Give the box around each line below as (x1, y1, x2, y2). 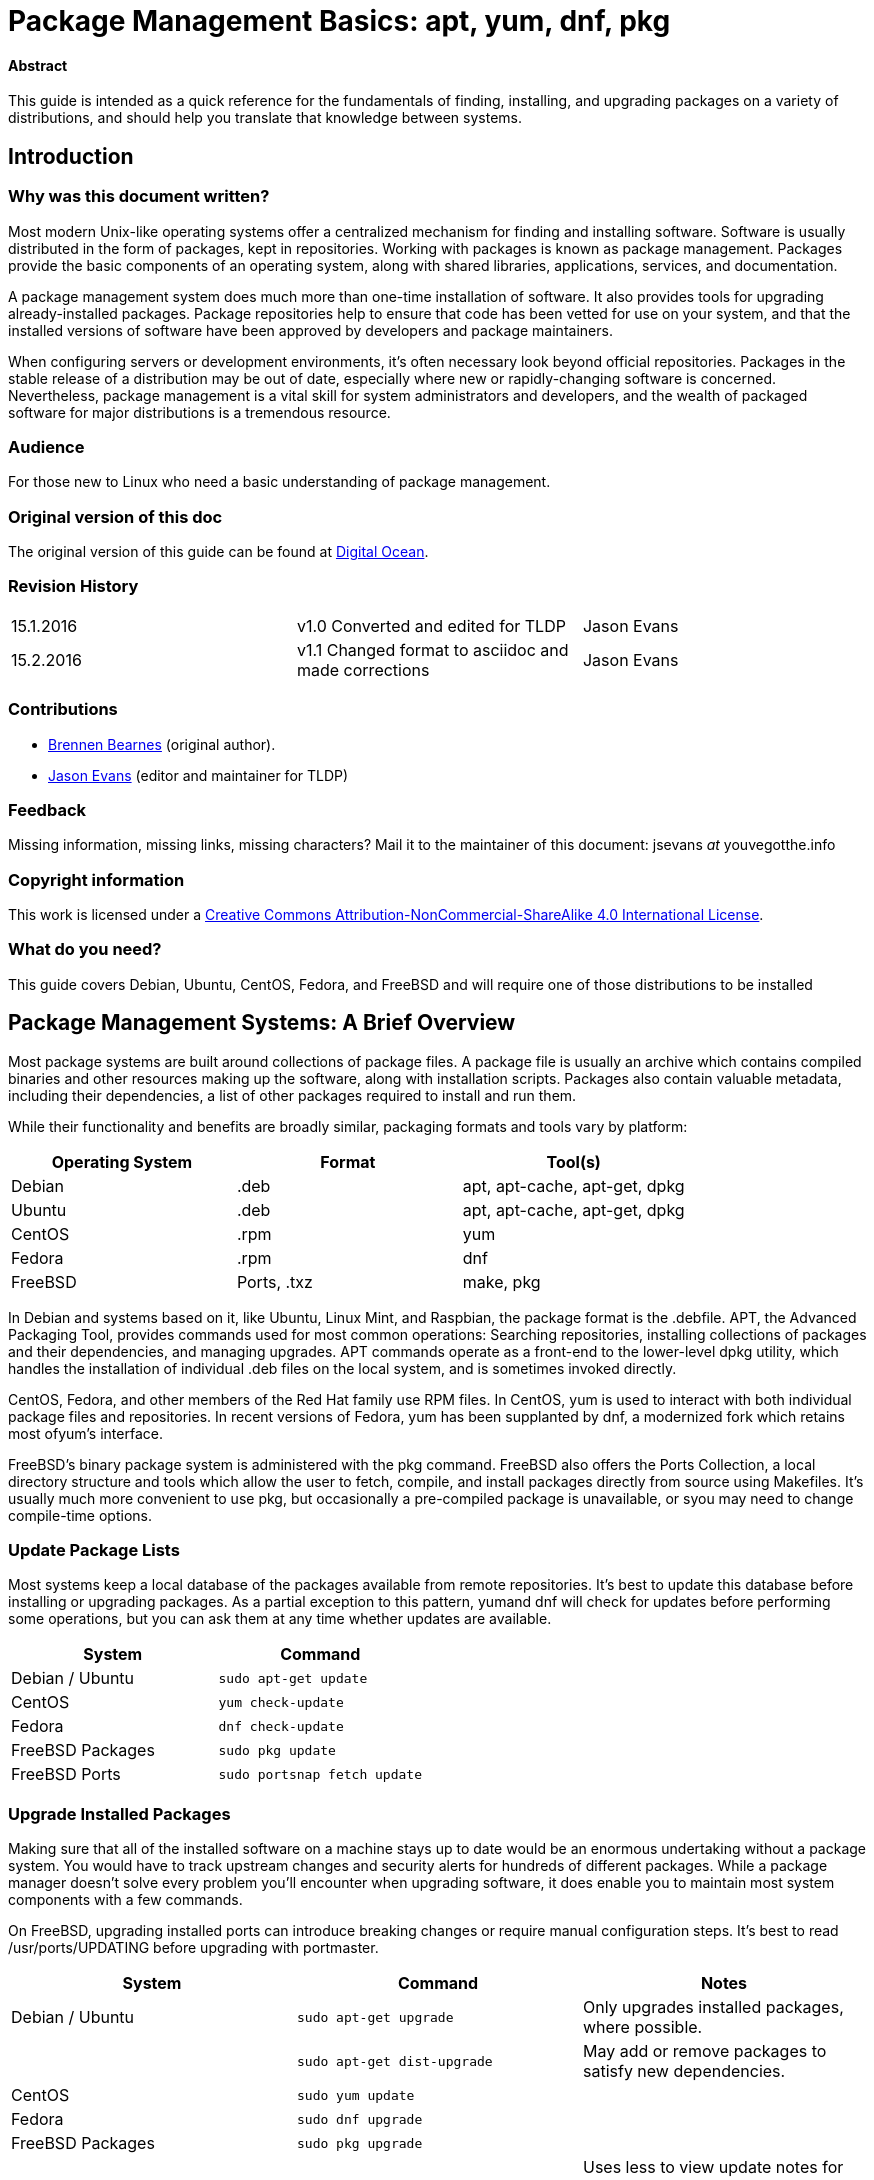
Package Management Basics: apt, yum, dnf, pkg (8, 4, 671, 38)
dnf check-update (218, 1718, 344, 1734)
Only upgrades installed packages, (582, 1997, 844, 2018)
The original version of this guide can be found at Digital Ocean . (8, 543, 429, 561)
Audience (8, 436, 85, 457)
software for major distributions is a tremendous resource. (8, 403, 391, 421)
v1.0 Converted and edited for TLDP (296, 615, 566, 636)
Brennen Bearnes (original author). (48, 735, 276, 753)
